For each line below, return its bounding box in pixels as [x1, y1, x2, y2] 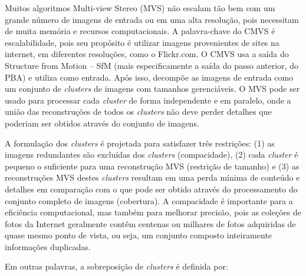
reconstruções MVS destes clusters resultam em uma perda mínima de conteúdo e [5, 171, 300, 184]
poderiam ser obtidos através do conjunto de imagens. [5, 117, 199, 129]
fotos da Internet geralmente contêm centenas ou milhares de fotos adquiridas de [5, 217, 296, 230]
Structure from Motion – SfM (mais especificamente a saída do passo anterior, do [5, 59, 298, 71]
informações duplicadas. [5, 240, 91, 252]
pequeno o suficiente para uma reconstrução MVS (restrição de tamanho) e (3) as [5, 159, 300, 172]
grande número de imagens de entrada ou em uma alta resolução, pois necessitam [5, 13, 299, 25]
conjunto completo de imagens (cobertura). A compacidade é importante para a [5, 194, 293, 207]
